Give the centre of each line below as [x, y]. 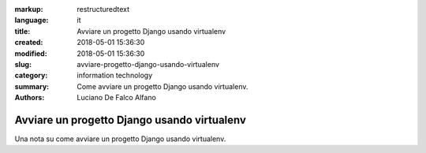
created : [29, 43]
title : [22, 31]
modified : [31, 53]
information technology [115, 76]
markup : [29, 9]
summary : [32, 86]
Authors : [30, 98]
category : [31, 76]
